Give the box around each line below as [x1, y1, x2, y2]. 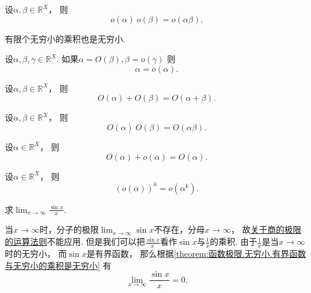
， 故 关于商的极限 [231, 223, 301, 236]
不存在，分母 [154, 223, 205, 236]
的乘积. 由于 [210, 235, 257, 248]
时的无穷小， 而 [5, 247, 67, 259]
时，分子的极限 [39, 223, 99, 236]
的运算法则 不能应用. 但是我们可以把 [5, 235, 145, 248]
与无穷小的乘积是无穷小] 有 [5, 259, 112, 271]
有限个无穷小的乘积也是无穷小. [5, 32, 125, 45]
